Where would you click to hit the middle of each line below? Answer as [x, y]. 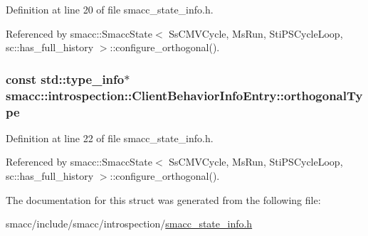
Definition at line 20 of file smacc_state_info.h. [110, 9]
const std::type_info [65, 79]
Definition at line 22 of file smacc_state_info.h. [110, 138]
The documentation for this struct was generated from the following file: [163, 199]
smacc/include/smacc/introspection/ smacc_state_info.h [129, 224]
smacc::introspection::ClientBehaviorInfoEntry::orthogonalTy [184, 95]
